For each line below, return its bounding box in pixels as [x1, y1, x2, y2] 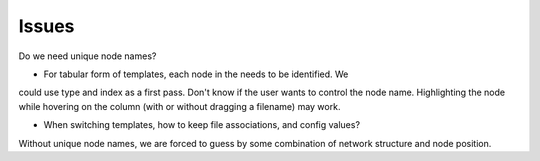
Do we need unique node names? [18, 50, 157, 62]
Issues [18, 15, 75, 37]
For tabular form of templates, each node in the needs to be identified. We [43, 68, 349, 80]
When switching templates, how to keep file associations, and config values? [43, 119, 360, 131]
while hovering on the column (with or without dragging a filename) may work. [18, 100, 341, 112]
